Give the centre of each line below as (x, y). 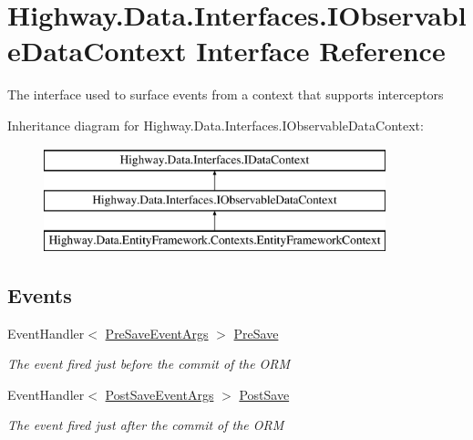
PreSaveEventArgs (157, 333)
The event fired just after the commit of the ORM (146, 425)
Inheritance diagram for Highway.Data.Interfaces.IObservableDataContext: (216, 125)
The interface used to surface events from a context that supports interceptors (226, 94)
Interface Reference (321, 51)
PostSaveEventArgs (159, 394)
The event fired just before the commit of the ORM (149, 364)
